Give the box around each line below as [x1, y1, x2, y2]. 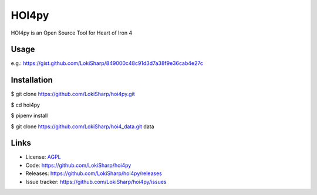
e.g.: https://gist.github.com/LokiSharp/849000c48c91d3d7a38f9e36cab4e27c [11, 60, 204, 67]
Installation [11, 75, 53, 85]
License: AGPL [25, 153, 61, 160]
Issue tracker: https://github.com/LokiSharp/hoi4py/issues [25, 178, 167, 185]
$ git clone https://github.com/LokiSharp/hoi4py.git [11, 91, 135, 98]
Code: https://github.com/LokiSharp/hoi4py [25, 162, 131, 169]
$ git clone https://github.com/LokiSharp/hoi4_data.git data [11, 123, 155, 130]
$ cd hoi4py [11, 101, 41, 108]
